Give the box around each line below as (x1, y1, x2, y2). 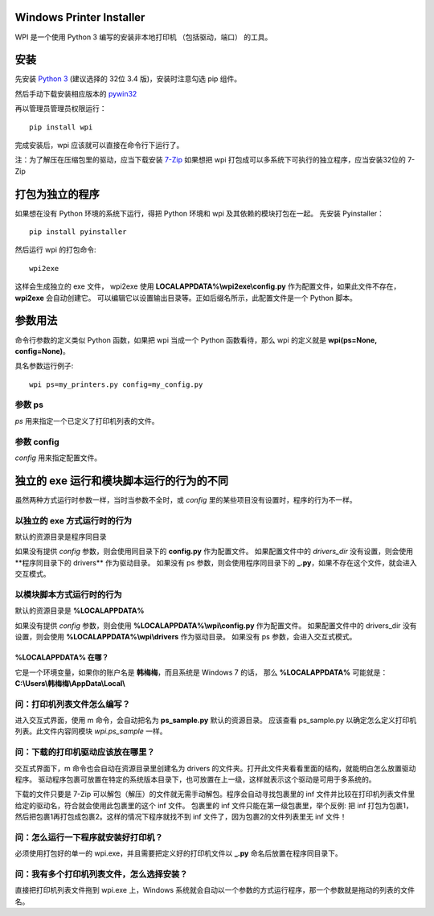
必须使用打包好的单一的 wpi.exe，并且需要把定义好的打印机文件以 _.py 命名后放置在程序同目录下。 (14, 848, 342, 858)
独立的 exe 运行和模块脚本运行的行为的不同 (14, 474, 229, 487)
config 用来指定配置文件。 (14, 453, 102, 462)
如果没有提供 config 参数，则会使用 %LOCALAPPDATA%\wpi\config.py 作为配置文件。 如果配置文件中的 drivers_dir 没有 (14, 620, 417, 631)
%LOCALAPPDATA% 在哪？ (14, 652, 109, 663)
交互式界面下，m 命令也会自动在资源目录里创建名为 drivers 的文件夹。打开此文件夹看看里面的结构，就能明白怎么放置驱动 (14, 763, 416, 773)
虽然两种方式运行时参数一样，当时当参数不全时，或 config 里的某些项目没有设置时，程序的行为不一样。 (14, 495, 357, 504)
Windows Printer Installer (14, 10, 145, 24)
